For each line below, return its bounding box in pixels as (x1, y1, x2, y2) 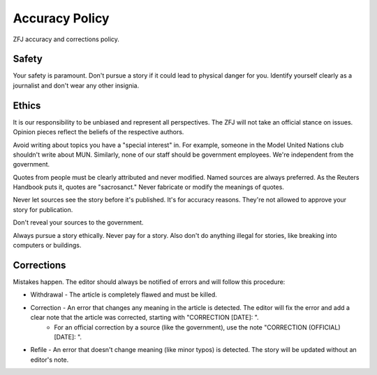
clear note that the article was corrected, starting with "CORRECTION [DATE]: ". (30, 313, 259, 322)
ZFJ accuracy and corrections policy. (13, 35, 120, 43)
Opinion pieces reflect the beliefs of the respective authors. (13, 128, 184, 136)
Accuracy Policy (13, 10, 110, 26)
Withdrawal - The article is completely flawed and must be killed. (30, 290, 218, 299)
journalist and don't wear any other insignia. (13, 81, 140, 90)
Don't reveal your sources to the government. (13, 218, 144, 227)
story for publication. (13, 205, 73, 213)
